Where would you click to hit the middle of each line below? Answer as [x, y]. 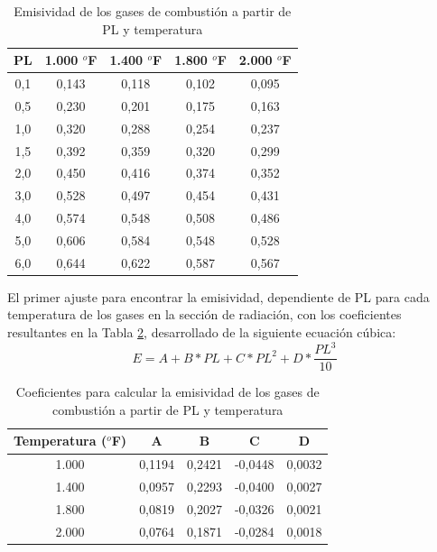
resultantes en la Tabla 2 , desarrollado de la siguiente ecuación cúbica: [202, 332]
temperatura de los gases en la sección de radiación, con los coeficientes [205, 314]
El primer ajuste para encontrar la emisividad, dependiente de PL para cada [218, 296]
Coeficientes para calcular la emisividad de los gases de [167, 392]
